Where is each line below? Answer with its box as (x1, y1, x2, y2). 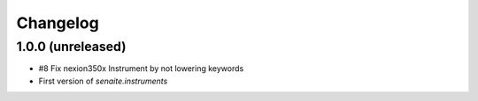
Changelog (16, 13, 99, 32)
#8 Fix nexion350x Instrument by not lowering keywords (38, 63, 244, 74)
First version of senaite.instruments (38, 76, 168, 86)
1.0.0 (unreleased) (16, 39, 127, 54)
